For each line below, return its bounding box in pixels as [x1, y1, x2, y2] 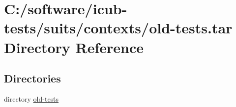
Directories [4, 71, 61, 86]
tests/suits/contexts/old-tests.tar [4, 18, 233, 38]
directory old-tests [4, 93, 59, 104]
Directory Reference [4, 37, 144, 57]
